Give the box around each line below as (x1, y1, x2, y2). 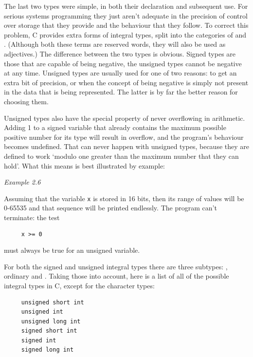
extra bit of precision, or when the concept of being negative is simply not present (4, 77, 249, 87)
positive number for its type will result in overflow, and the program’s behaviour (4, 132, 244, 142)
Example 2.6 (4, 177, 41, 187)
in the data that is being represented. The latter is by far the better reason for (4, 87, 238, 97)
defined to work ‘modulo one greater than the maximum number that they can (4, 150, 239, 161)
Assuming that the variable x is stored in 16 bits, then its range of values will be (4, 193, 244, 203)
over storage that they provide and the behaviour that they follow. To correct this (4, 20, 249, 30)
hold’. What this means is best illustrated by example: (4, 160, 165, 170)
